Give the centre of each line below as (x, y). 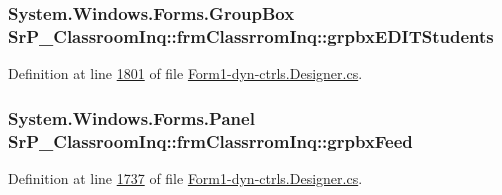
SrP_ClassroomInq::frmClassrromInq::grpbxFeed (210, 140)
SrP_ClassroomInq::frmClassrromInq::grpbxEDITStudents (251, 35)
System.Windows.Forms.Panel (131, 117)
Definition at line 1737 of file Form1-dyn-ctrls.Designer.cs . (185, 177)
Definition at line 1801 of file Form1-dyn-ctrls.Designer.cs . (185, 73)
